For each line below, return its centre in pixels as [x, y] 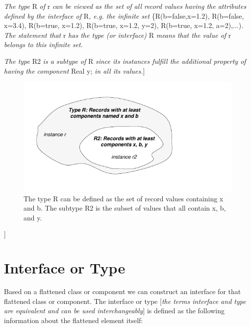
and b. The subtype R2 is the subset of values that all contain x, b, [125, 208]
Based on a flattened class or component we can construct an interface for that [123, 291]
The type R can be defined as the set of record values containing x [124, 198]
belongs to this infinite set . [43, 44]
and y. [33, 217]
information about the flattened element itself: [74, 320]
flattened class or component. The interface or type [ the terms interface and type [125, 301]
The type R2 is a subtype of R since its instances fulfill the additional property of [125, 61]
